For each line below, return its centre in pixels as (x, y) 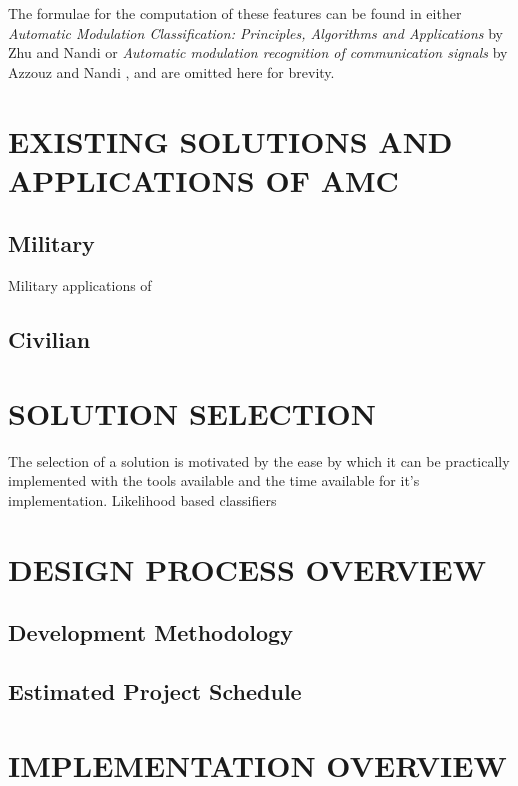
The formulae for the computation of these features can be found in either (235, 13)
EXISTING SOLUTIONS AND (230, 140)
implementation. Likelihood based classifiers (142, 499)
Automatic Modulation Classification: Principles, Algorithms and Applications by (255, 32)
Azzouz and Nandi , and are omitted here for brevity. (171, 71)
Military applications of (80, 285)
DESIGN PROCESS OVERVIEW (247, 568)
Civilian (49, 339)
